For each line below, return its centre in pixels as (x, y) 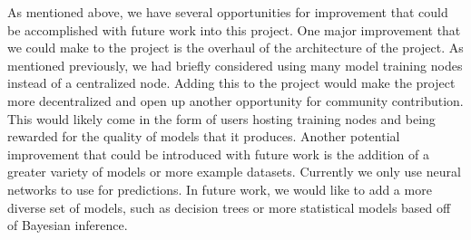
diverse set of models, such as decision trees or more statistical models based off (229, 207)
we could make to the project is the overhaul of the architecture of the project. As (235, 48)
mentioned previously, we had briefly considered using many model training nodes (235, 65)
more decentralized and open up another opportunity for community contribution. (235, 100)
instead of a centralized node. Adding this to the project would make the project (231, 83)
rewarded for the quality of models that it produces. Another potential (204, 136)
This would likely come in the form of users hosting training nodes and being (221, 118)
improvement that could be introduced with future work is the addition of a (218, 154)
